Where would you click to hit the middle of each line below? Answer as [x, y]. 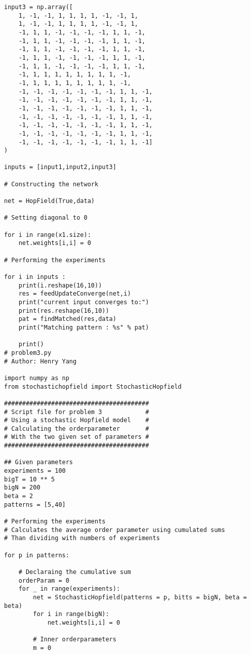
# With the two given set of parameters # [77, 437]
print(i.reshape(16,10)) [60, 285]
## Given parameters [39, 462]
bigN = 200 [22, 488]
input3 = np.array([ [39, 7]
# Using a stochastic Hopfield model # [77, 420]
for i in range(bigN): [71, 614]
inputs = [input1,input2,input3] [60, 167]
